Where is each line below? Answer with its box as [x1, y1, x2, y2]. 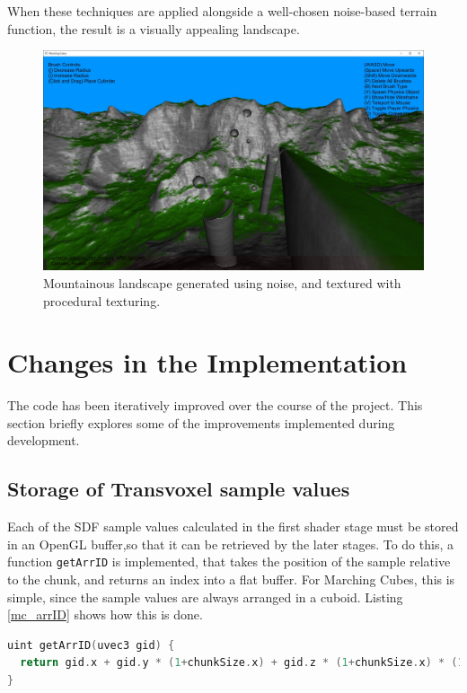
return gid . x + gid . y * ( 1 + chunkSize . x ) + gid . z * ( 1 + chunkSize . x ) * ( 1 [20, 656, 464, 670]
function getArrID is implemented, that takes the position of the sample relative [7, 552, 451, 571]
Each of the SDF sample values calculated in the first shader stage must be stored [7, 517, 459, 536]
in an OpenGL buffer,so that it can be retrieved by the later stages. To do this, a [7, 534, 454, 553]
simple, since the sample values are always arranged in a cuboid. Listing [7, 587, 403, 606]
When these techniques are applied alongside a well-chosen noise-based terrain [7, 2, 437, 20]
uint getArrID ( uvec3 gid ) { [7, 638, 175, 652]
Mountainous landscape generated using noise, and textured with [43, 273, 401, 292]
